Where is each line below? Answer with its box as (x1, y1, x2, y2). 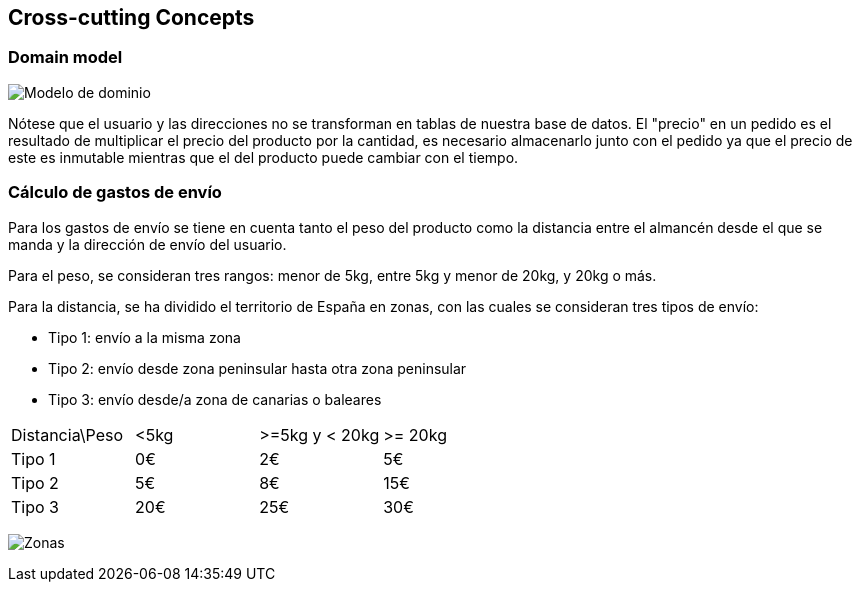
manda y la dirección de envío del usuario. (8, 235, 287, 253)
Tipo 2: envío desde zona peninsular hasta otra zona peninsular (48, 359, 467, 377)
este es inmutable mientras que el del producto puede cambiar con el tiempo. (8, 148, 519, 166)
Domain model (8, 47, 123, 68)
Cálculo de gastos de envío (8, 182, 222, 203)
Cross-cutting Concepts (8, 5, 255, 30)
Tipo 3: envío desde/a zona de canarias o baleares (48, 390, 382, 408)
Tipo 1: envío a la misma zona (48, 328, 241, 346)
